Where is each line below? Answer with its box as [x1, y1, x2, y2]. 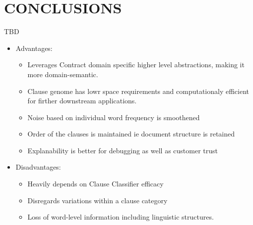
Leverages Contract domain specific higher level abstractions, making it [27, 59, 245, 70]
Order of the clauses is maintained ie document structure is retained [27, 129, 235, 139]
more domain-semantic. [27, 69, 98, 79]
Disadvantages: [15, 162, 61, 172]
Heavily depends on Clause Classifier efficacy [27, 179, 164, 189]
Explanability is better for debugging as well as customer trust [27, 145, 218, 155]
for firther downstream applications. [27, 95, 137, 106]
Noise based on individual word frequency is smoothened [27, 112, 200, 122]
